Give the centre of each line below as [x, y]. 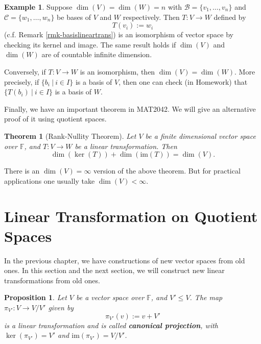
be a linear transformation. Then [126, 146]
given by [61, 307]
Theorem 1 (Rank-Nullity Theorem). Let [70, 136]
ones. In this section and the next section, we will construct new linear [114, 270]
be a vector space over [110, 297]
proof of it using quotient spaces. [55, 119]
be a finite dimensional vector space [200, 136]
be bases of [74, 17]
